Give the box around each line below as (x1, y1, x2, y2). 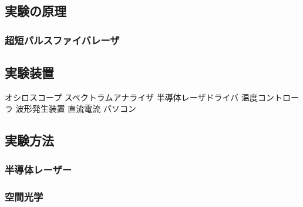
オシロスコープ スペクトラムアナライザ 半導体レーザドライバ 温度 (5, 91, 258, 103)
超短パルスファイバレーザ (5, 32, 120, 47)
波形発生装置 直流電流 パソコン (15, 102, 136, 115)
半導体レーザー (5, 162, 72, 176)
